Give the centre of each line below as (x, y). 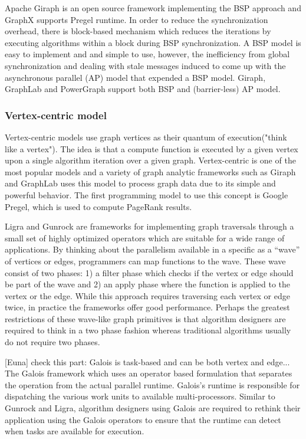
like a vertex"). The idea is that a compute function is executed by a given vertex (152, 148)
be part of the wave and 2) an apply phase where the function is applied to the (148, 284)
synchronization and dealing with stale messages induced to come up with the (145, 65)
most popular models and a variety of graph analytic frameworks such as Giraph (150, 171)
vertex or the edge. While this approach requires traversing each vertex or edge (147, 295)
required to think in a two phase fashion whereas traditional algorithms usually (148, 330)
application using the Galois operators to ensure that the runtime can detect (143, 419)
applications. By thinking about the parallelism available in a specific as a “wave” (152, 249)
